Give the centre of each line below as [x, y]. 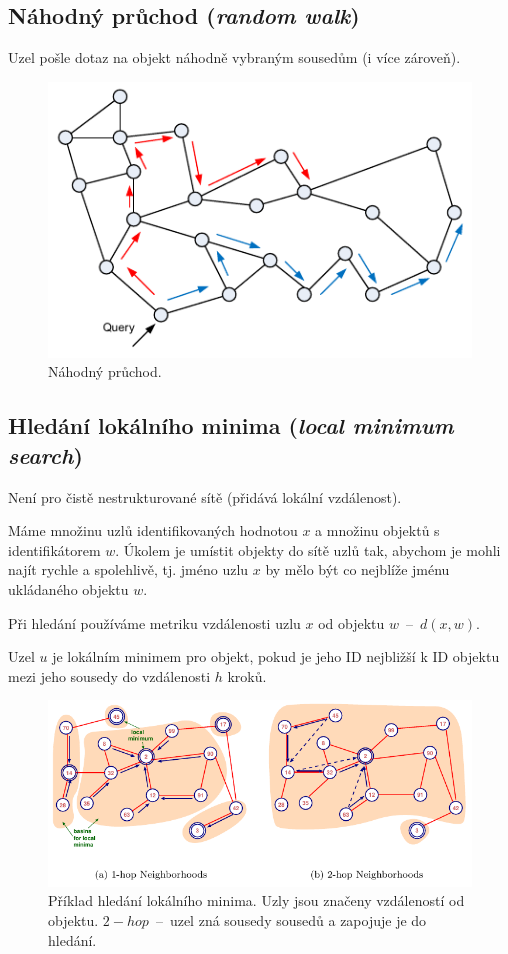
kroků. [247, 675]
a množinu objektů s [377, 530]
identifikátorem [54, 549]
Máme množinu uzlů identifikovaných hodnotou [153, 530]
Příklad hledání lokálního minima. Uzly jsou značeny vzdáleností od [256, 900]
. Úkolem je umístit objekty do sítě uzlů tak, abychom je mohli [308, 549]
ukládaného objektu [68, 588]
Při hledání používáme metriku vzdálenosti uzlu [154, 622]
